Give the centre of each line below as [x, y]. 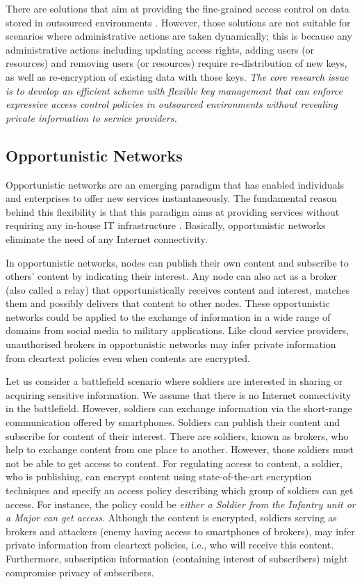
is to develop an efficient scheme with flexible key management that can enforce [174, 90]
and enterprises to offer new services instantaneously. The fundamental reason [171, 198]
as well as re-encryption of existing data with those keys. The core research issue [177, 76]
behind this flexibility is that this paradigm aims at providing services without [173, 211]
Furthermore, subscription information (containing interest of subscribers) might [177, 558]
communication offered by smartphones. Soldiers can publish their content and [173, 422]
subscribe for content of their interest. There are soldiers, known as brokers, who [177, 435]
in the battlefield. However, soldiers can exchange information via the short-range [179, 408]
